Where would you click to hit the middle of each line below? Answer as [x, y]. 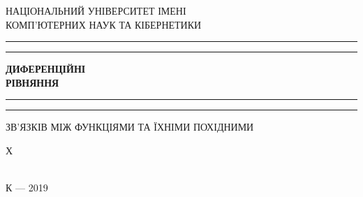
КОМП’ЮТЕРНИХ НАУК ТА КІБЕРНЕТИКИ [104, 24]
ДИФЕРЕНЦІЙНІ [46, 69]
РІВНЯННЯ [32, 82]
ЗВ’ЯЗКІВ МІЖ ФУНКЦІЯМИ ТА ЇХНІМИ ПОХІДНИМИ [130, 127]
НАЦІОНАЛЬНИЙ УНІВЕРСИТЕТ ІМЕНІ [96, 10]
